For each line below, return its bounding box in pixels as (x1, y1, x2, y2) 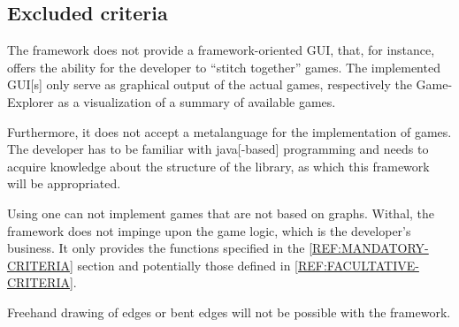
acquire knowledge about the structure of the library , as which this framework (7, 156, 430, 175)
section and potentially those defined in (77, 255, 291, 274)
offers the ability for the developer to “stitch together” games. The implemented (7, 57, 440, 76)
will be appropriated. (7, 174, 121, 193)
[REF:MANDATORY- (309, 239, 429, 257)
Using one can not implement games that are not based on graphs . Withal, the (7, 203, 435, 222)
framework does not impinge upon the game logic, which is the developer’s (7, 221, 411, 240)
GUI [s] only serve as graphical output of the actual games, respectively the (7, 75, 412, 94)
